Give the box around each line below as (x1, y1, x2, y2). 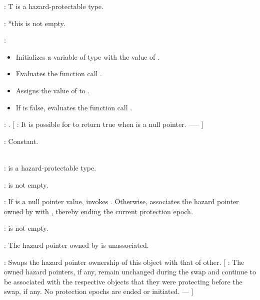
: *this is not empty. (4, 18, 65, 28)
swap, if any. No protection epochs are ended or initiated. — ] (4, 286, 193, 296)
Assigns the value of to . (15, 85, 90, 95)
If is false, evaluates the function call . (15, 102, 132, 112)
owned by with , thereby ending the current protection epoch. (4, 206, 193, 216)
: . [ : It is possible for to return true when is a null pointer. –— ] (4, 119, 203, 129)
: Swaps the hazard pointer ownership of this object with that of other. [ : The (4, 256, 244, 267)
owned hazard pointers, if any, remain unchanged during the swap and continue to (4, 266, 256, 277)
